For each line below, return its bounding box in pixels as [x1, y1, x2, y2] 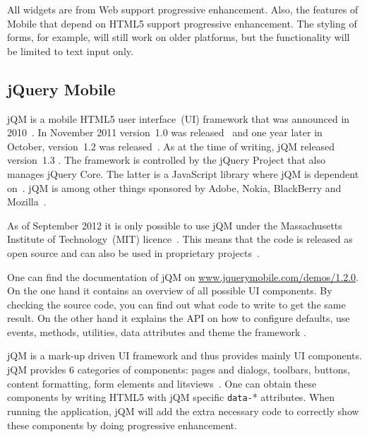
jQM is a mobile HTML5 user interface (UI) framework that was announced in [7, 111, 350, 126]
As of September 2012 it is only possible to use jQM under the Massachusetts [7, 217, 342, 232]
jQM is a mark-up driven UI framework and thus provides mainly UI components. [7, 348, 362, 363]
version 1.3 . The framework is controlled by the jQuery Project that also [7, 152, 325, 167]
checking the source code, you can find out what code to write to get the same [7, 297, 346, 311]
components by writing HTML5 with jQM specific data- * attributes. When [7, 390, 335, 405]
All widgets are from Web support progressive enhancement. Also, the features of [7, 2, 359, 16]
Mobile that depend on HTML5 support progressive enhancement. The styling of [7, 16, 357, 30]
